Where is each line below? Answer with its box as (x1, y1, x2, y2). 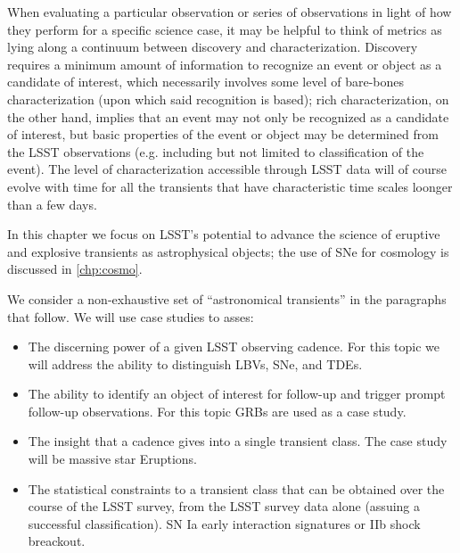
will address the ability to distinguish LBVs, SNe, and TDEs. (28, 354, 363, 373)
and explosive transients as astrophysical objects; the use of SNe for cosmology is (7, 242, 449, 260)
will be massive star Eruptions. (28, 450, 197, 468)
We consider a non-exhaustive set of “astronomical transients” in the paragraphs (7, 289, 447, 308)
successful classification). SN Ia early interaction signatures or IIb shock (28, 514, 421, 532)
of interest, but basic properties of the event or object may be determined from (7, 125, 439, 144)
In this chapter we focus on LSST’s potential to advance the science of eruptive (7, 225, 440, 243)
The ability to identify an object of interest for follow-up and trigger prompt (28, 384, 446, 403)
